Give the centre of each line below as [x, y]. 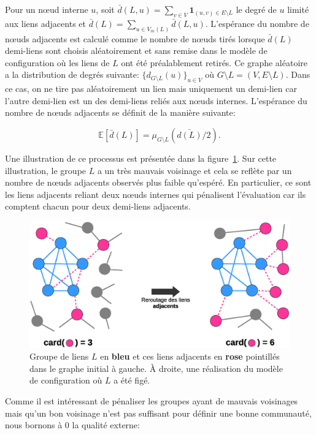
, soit [105, 9]
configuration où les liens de [57, 62]
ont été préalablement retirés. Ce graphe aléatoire [214, 62]
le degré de [256, 9]
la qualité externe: [106, 425]
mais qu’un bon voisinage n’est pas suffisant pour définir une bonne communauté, [158, 413]
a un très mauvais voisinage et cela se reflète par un [195, 170]
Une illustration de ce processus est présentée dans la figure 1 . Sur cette [141, 158]
